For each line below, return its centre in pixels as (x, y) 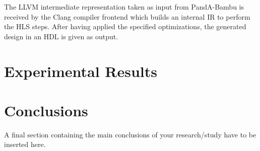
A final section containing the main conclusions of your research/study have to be (130, 134)
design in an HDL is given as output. (61, 36)
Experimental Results (81, 71)
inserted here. (25, 144)
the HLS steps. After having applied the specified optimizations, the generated (125, 26)
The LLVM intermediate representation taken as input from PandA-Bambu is (124, 7)
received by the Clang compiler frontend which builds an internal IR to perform (127, 16)
